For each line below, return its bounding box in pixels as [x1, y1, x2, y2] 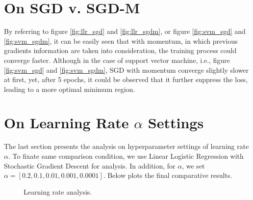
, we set [182, 160, 205, 171]
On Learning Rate [4, 113, 129, 133]
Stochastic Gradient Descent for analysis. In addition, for [4, 160, 176, 171]
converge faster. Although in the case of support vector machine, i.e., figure [4, 55, 230, 65]
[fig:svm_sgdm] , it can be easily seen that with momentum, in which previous [4, 35, 238, 46]
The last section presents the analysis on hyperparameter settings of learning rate [4, 141, 249, 151]
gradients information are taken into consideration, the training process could [4, 45, 237, 56]
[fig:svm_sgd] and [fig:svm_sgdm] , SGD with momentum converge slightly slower [4, 64, 249, 75]
